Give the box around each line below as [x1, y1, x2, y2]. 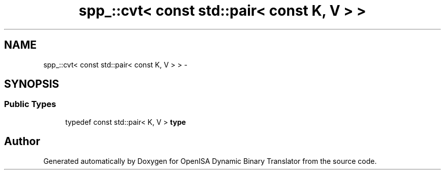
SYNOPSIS [4, 78, 59, 91]
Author [4, 135, 40, 148]
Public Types [4, 99, 56, 110]
